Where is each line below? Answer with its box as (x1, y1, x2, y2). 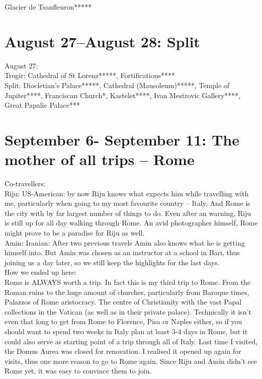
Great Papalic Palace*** (5, 100, 80, 110)
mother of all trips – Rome (5, 149, 195, 170)
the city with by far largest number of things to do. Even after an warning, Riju (5, 207, 251, 218)
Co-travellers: (5, 178, 46, 188)
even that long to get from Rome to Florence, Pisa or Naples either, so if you (5, 316, 242, 327)
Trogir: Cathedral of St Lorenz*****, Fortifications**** (5, 70, 176, 81)
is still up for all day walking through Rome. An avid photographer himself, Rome (5, 217, 258, 228)
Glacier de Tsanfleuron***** (5, 2, 92, 12)
